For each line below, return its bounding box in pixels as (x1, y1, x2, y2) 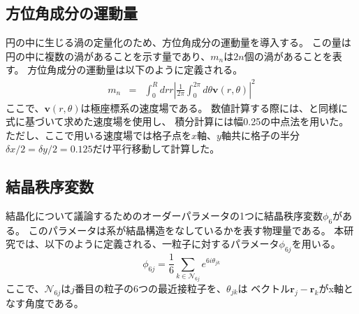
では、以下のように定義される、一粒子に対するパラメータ (15, 236, 279, 251)
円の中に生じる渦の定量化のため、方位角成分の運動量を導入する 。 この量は (6, 35, 351, 50)
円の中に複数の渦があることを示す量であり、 (6, 48, 211, 63)
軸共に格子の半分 (221, 127, 300, 142)
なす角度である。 (6, 295, 84, 310)
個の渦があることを (244, 48, 332, 63)
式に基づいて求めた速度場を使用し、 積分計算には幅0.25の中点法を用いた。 (6, 114, 349, 129)
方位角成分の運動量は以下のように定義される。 (27, 62, 243, 77)
